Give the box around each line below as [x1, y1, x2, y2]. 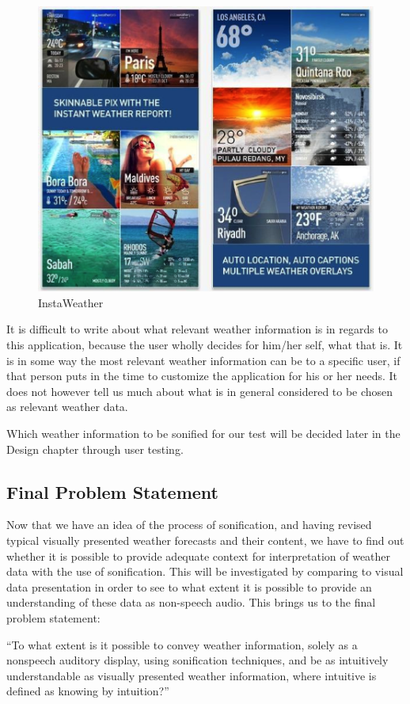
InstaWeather [38, 294, 104, 310]
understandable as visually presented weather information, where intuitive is [6, 667, 377, 683]
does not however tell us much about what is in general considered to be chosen [6, 382, 393, 399]
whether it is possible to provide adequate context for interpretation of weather [6, 547, 391, 564]
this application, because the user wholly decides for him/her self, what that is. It [6, 337, 403, 353]
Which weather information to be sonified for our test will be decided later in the [6, 425, 401, 442]
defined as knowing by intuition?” [6, 683, 169, 699]
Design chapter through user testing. [6, 440, 184, 457]
